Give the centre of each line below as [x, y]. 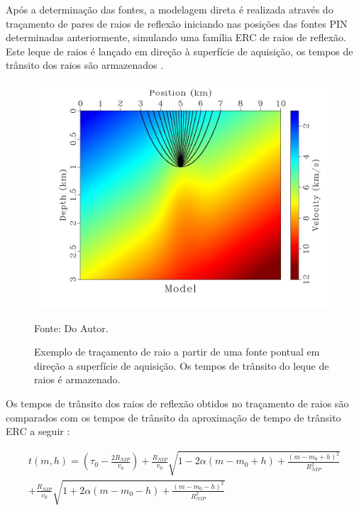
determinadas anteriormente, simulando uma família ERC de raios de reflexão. [176, 37]
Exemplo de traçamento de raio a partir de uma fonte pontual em [177, 352]
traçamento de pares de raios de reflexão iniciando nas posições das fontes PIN [177, 23]
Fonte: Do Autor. [71, 328]
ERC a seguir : [38, 431]
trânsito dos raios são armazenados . [85, 65]
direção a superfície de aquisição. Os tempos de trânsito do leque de [182, 365]
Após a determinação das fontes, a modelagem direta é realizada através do [170, 9]
